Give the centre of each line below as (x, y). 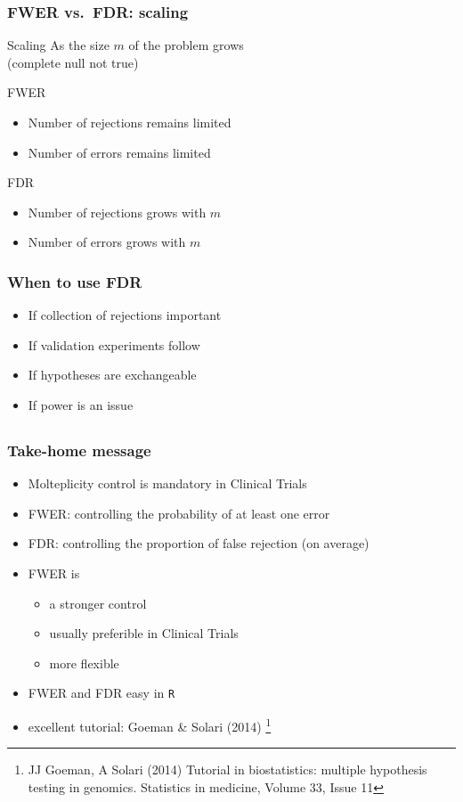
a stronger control (98, 603)
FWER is (54, 573)
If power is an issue (81, 404)
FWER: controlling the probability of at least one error (179, 513)
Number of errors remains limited (119, 152)
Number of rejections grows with (117, 212)
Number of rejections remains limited (130, 122)
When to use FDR (75, 281)
